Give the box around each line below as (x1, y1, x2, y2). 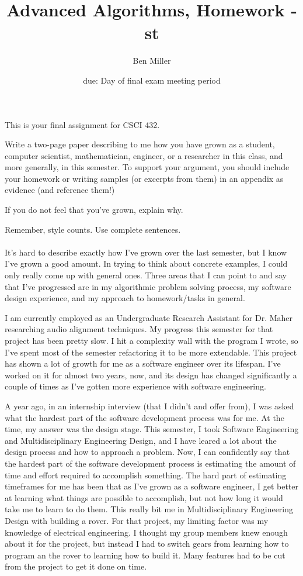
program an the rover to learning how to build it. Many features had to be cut (5, 549, 285, 561)
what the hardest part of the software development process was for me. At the (5, 411, 284, 423)
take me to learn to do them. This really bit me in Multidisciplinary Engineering (5, 503, 294, 515)
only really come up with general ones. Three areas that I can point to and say (5, 269, 287, 281)
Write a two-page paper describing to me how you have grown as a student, (5, 138, 275, 150)
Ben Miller (133, 54, 171, 67)
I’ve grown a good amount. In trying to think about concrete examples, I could (5, 257, 288, 270)
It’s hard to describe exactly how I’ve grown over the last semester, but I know (5, 246, 287, 258)
